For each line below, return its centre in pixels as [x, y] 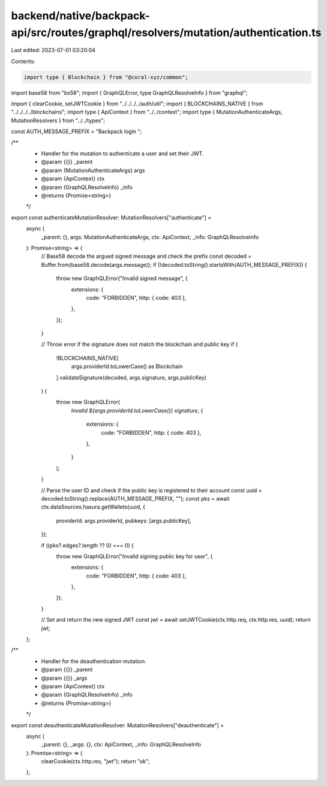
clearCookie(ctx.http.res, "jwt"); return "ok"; [95, 761]
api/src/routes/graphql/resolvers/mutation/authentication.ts [166, 32]
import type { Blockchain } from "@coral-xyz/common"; [106, 77]
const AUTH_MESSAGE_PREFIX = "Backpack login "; [76, 131]
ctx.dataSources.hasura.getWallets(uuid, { [93, 507]
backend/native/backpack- [80, 16]
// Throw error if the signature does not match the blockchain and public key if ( [139, 344]
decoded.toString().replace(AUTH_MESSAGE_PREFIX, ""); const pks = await [135, 498]
